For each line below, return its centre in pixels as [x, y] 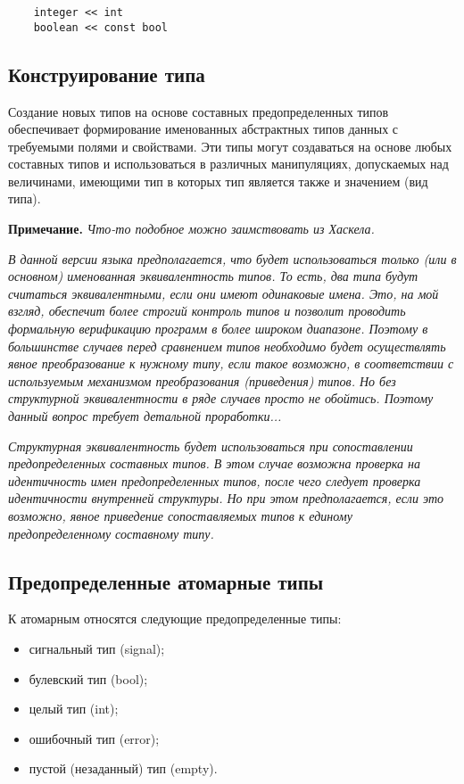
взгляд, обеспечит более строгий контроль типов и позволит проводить [207, 311]
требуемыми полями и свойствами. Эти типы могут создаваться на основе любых [230, 146]
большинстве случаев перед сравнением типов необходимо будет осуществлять [227, 346]
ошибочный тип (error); [94, 738]
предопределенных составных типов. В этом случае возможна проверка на [214, 463]
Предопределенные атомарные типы [166, 581]
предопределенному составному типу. [111, 533]
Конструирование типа [107, 74]
